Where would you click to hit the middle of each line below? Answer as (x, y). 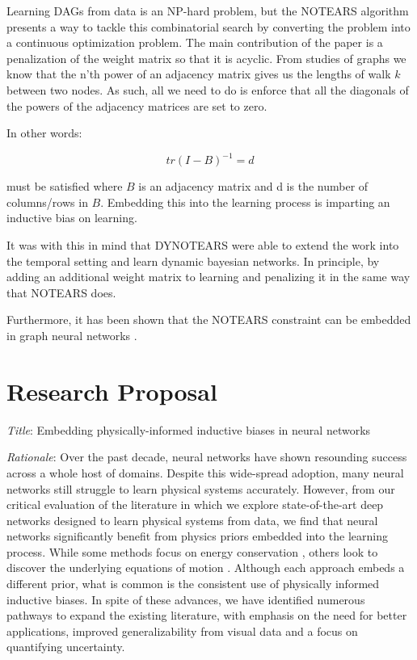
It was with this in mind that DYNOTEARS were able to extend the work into (203, 245)
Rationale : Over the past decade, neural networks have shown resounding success (207, 457)
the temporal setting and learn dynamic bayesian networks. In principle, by (193, 261)
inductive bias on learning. (72, 218)
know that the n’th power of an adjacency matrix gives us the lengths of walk (199, 74)
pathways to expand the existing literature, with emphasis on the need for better (207, 615)
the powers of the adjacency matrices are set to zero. (137, 105)
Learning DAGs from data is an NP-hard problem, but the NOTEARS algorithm (208, 11)
